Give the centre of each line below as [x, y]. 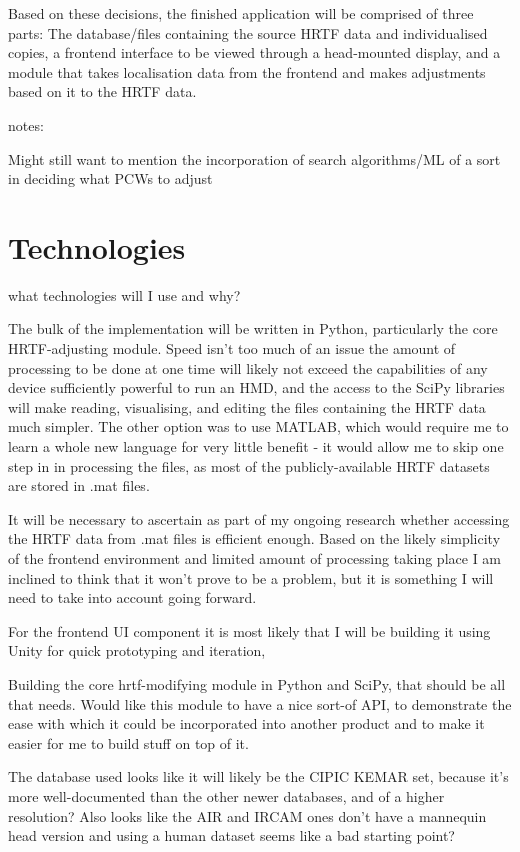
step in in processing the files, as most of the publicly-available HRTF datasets [249, 465]
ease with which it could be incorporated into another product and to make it [246, 723]
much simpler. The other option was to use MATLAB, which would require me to [258, 426]
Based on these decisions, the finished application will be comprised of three [241, 13]
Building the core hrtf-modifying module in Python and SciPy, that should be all [257, 683]
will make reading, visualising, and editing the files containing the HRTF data [247, 406]
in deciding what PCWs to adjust [110, 178]
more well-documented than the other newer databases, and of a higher [226, 795]
